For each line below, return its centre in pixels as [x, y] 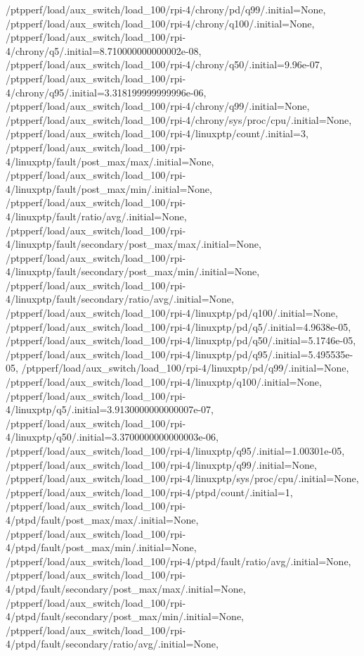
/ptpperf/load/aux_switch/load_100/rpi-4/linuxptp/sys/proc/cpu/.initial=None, [182, 478]
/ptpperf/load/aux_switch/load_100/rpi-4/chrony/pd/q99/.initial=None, [166, 9]
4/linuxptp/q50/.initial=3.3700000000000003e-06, [112, 437]
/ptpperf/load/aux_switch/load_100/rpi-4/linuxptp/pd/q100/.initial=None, [172, 313]
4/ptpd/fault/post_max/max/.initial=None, [102, 519]
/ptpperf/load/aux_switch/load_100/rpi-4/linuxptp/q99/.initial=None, [161, 464]
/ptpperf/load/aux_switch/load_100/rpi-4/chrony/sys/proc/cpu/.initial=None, [179, 119]
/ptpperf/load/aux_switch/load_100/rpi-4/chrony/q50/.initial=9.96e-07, [164, 64]
